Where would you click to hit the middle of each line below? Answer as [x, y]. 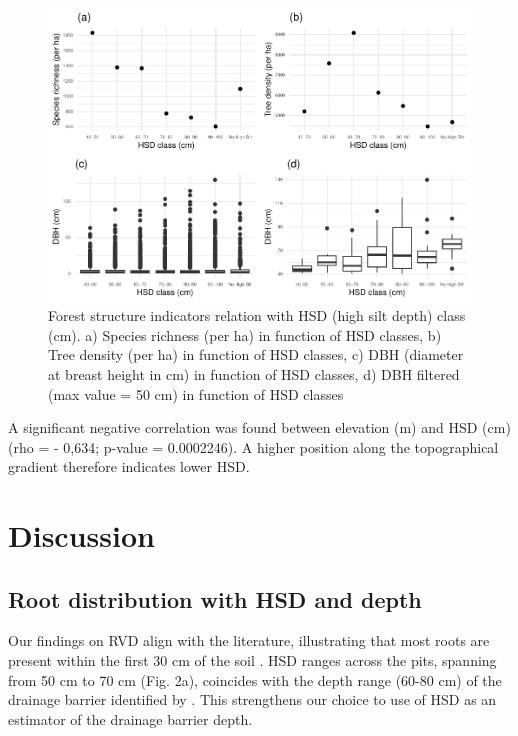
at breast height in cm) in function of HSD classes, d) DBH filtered [254, 373]
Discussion [81, 535]
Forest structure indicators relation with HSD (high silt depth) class [257, 315]
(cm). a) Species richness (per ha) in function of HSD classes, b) [245, 334]
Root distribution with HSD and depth [215, 598]
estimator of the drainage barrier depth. [130, 718]
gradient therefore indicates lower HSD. [129, 466]
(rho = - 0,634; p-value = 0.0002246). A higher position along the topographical [253, 446]
